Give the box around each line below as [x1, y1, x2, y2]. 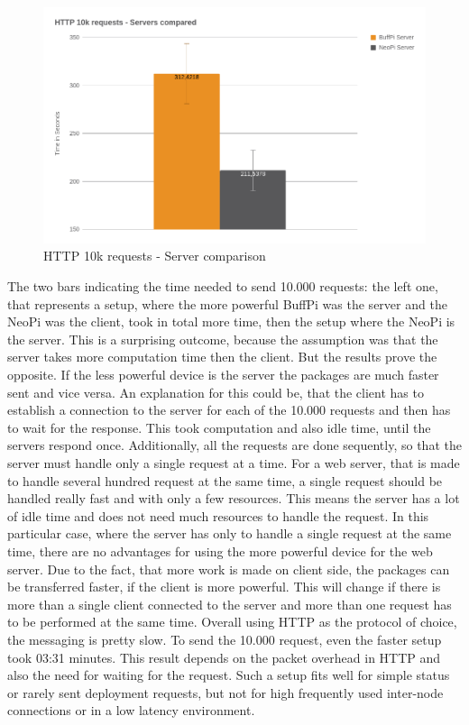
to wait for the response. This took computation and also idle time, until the [7, 418, 431, 436]
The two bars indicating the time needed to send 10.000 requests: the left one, [7, 277, 438, 296]
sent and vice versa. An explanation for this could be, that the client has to [7, 382, 424, 401]
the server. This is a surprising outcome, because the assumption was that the [7, 329, 438, 348]
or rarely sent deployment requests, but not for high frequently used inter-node [7, 683, 444, 702]
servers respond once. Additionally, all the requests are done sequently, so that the [7, 436, 462, 454]
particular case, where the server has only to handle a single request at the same [7, 524, 452, 543]
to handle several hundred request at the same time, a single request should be [7, 471, 443, 490]
